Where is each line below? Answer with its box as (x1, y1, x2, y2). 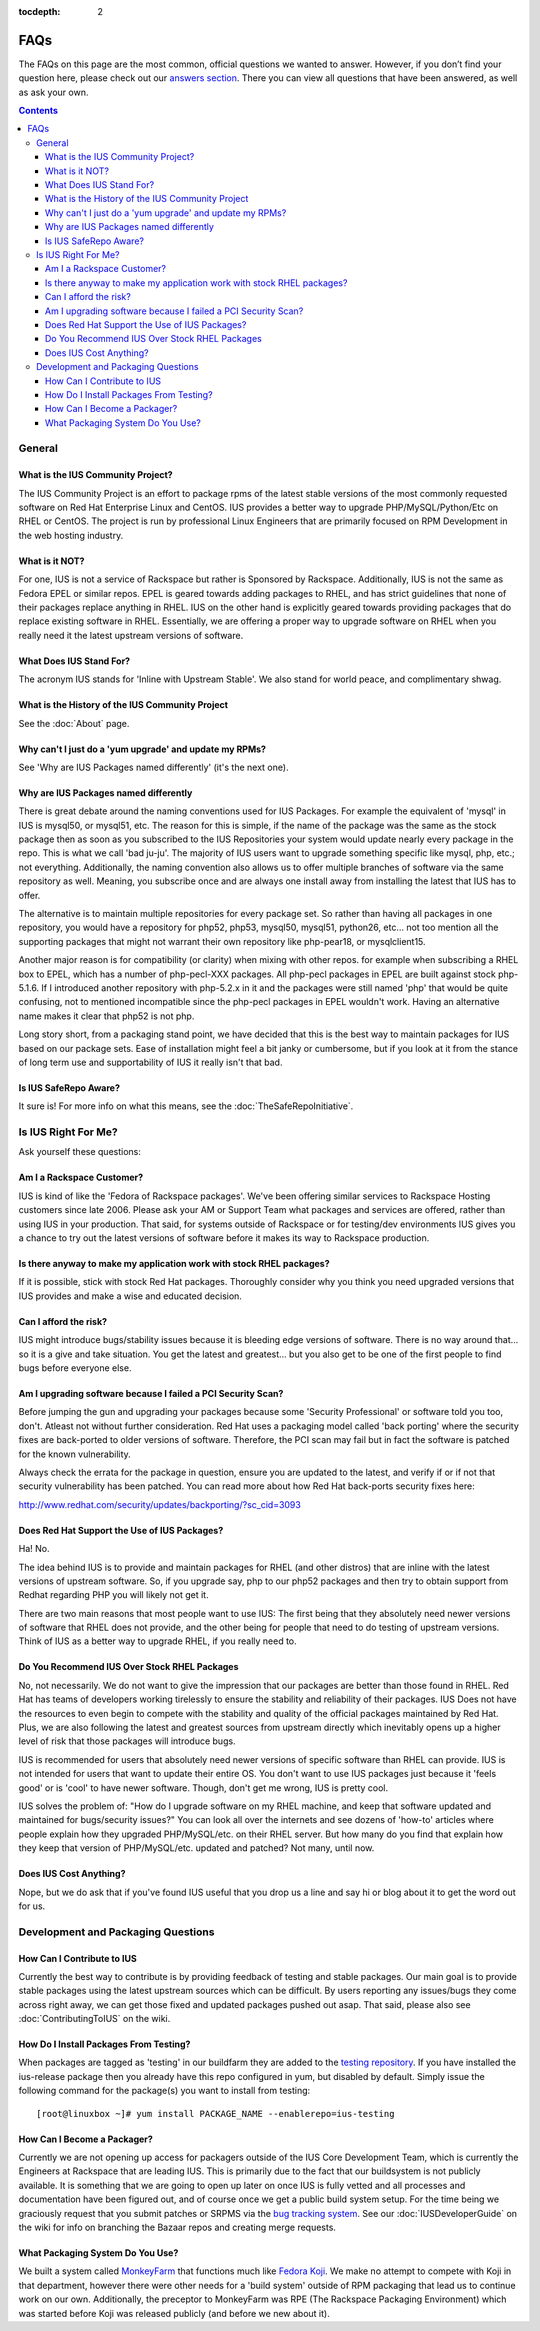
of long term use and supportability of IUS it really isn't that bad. (18, 1056, 283, 1068)
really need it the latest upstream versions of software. (18, 629, 244, 641)
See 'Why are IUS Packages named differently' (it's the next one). (18, 761, 289, 773)
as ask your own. (18, 86, 89, 98)
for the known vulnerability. (18, 1448, 132, 1460)
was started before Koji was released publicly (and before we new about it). (18, 2307, 330, 2319)
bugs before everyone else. (18, 1362, 132, 1374)
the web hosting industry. (18, 529, 124, 541)
